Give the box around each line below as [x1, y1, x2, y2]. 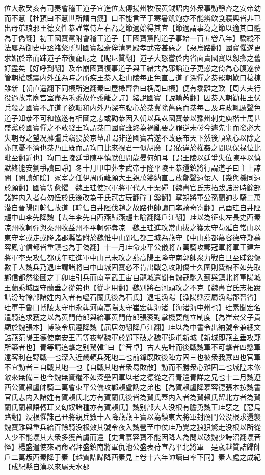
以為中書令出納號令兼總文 [175, 322, 261, 332]
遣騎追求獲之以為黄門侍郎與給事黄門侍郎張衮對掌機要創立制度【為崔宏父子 [4, 312, 254, 322]
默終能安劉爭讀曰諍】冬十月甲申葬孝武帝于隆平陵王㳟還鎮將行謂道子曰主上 [4, 162, 254, 173]
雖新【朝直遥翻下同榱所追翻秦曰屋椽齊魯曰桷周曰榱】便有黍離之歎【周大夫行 [4, 82, 261, 93]
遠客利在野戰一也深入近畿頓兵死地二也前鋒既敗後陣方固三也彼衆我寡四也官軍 [4, 351, 261, 362]
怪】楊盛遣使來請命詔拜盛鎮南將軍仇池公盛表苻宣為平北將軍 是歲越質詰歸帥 [4, 441, 261, 452]
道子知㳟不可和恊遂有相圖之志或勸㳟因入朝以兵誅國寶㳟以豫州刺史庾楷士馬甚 [4, 112, 261, 123]
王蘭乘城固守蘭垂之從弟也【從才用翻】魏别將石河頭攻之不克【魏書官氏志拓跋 [4, 282, 261, 292]
